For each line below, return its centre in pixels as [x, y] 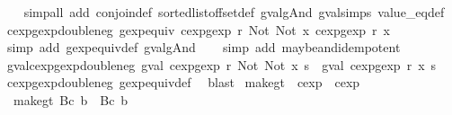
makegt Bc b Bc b [71, 99]
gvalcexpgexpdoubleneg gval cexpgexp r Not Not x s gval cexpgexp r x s [222, 64]
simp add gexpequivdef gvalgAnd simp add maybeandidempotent [204, 47]
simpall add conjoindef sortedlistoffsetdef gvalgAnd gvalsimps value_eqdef [234, 12]
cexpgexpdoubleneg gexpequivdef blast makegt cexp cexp [183, 82]
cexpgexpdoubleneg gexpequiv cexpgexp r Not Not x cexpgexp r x [198, 29]
